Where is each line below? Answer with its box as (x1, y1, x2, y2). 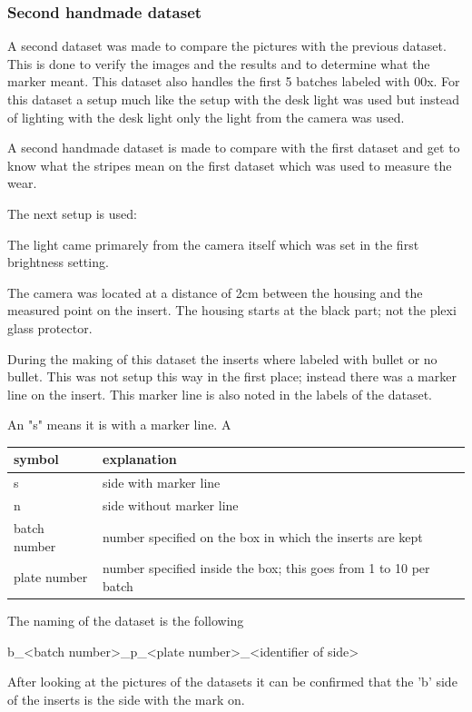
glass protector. (7, 318, 93, 337)
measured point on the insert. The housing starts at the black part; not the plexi (7, 301, 457, 320)
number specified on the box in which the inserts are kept (103, 527, 423, 546)
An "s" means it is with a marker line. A (7, 415, 231, 434)
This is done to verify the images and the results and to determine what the (7, 54, 430, 73)
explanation (103, 450, 177, 469)
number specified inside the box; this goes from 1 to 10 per (103, 559, 430, 578)
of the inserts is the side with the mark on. (7, 689, 245, 708)
